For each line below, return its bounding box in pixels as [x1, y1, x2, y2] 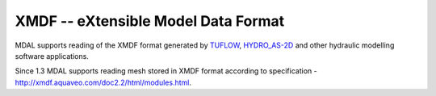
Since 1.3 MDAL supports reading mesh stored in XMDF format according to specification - [15, 66, 318, 76]
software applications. [15, 51, 89, 61]
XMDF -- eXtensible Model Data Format [15, 12, 285, 30]
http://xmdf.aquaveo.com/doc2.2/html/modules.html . [15, 77, 192, 87]
